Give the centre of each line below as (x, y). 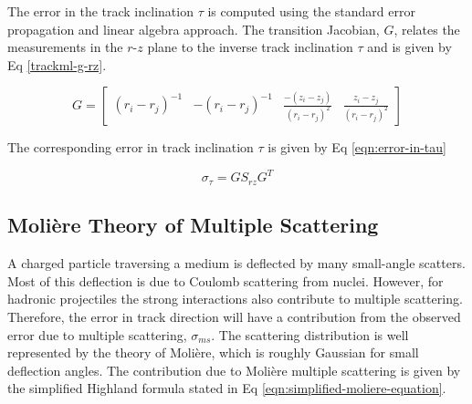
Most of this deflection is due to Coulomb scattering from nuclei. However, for (226, 280)
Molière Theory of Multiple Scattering (193, 225)
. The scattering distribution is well (310, 334)
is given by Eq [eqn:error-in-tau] (357, 147)
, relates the (427, 29)
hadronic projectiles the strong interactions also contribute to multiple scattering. (235, 299)
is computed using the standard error (311, 11)
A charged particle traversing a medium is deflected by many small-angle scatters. (236, 263)
